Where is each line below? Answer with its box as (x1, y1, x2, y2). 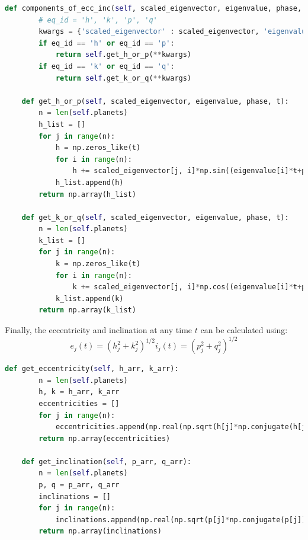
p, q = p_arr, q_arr (38, 481, 120, 490)
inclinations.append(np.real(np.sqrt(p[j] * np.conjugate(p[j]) (55, 515, 306, 524)
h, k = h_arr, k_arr (38, 388, 120, 397)
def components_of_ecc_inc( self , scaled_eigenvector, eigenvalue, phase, (5, 4, 302, 12)
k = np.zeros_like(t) (55, 260, 141, 269)
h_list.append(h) (55, 178, 124, 187)
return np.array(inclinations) (38, 527, 162, 536)
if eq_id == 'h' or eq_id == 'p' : (38, 39, 175, 47)
